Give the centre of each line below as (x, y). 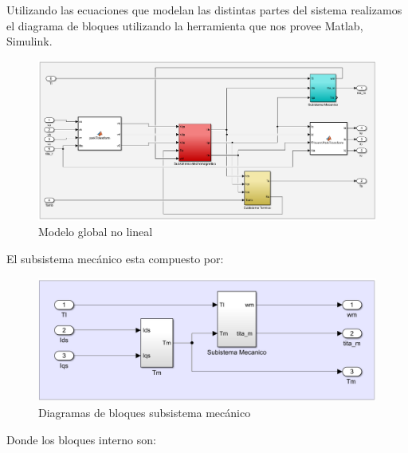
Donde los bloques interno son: (81, 439)
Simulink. (29, 41)
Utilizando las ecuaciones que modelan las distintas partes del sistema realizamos (204, 10)
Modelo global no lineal (96, 232)
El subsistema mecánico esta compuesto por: (115, 258)
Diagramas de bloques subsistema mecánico (145, 413)
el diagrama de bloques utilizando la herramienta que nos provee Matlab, (185, 25)
